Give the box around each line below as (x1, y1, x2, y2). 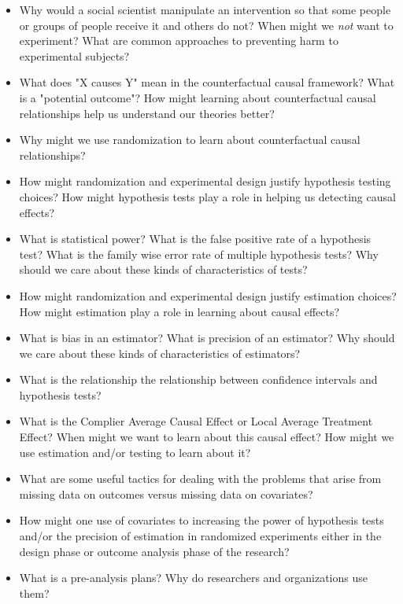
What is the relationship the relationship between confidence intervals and (19, 371, 378, 388)
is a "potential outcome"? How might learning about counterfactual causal (19, 89, 376, 105)
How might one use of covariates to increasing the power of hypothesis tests (19, 512, 384, 528)
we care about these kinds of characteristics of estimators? (19, 344, 301, 361)
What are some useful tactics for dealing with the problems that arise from (19, 470, 382, 487)
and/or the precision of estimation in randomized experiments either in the (19, 528, 382, 544)
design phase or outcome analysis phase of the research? (19, 543, 290, 559)
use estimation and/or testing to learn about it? (19, 444, 251, 460)
